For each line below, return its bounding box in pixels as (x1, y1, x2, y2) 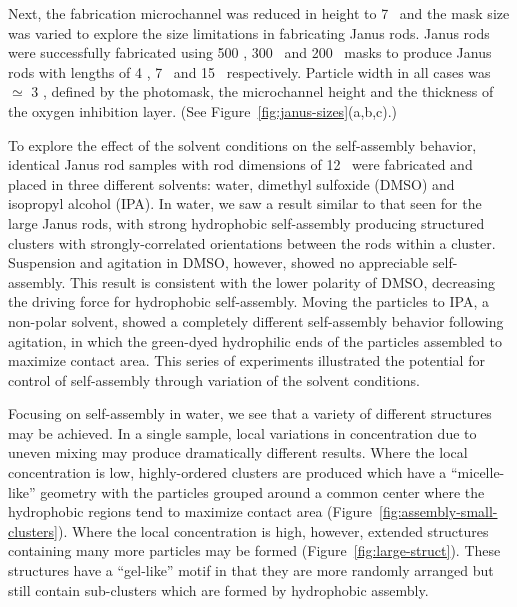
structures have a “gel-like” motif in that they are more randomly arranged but (8, 560, 494, 581)
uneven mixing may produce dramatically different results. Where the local (8, 442, 468, 463)
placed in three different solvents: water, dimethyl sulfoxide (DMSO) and (8, 173, 455, 194)
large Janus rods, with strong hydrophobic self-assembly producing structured (8, 212, 485, 233)
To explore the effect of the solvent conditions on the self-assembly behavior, (8, 134, 477, 155)
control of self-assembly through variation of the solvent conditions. (8, 369, 420, 390)
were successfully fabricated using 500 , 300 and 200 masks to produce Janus (8, 42, 492, 63)
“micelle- (451, 462, 505, 483)
